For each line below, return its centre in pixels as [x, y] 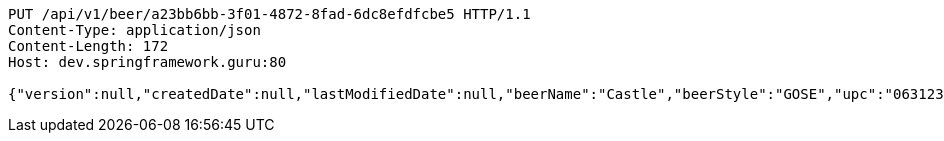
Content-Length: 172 [88, 46]
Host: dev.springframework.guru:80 [147, 62]
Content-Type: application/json [134, 30]
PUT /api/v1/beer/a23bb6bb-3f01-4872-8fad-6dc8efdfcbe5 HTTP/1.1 [269, 14]
